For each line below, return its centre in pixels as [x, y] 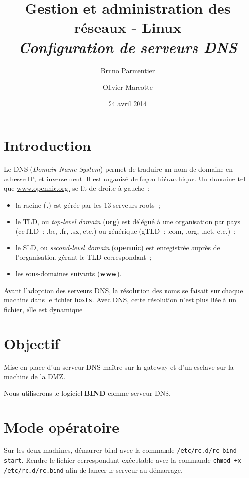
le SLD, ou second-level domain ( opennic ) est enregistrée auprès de [118, 247]
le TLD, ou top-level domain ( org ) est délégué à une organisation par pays [128, 221]
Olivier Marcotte [128, 87]
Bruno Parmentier [128, 70]
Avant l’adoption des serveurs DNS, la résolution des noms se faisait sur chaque [124, 290]
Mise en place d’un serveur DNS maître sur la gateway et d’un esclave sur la [119, 367]
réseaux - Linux [128, 27]
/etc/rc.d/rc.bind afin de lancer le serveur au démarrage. [93, 469]
